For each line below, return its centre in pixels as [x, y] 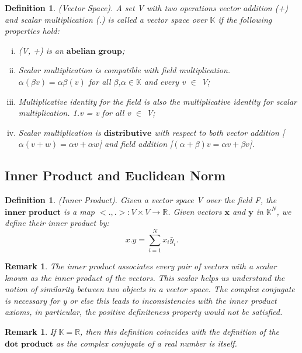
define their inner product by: [57, 223]
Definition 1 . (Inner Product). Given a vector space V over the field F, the [141, 200]
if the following [245, 19]
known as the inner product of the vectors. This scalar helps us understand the [145, 277]
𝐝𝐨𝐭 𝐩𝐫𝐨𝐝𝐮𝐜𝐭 [29, 344]
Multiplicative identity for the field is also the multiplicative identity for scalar [157, 101]
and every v [165, 81]
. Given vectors [195, 211]
